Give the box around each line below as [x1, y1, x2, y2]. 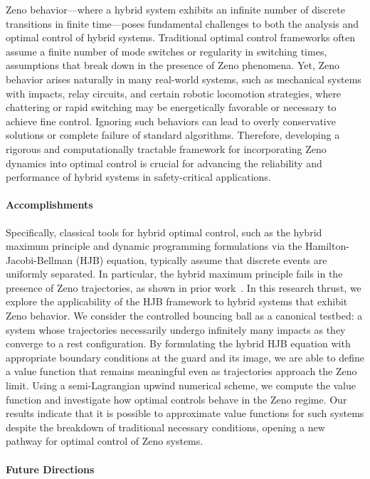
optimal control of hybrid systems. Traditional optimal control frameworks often [6, 30, 355, 45]
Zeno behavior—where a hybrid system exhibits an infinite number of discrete [6, 2, 345, 16]
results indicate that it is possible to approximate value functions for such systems [6, 406, 364, 421]
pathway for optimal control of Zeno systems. [6, 433, 203, 448]
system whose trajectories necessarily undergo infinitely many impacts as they [6, 322, 346, 337]
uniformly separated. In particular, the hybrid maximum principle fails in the [6, 266, 343, 281]
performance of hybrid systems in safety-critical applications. [6, 169, 271, 184]
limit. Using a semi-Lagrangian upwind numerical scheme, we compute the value [6, 378, 356, 393]
